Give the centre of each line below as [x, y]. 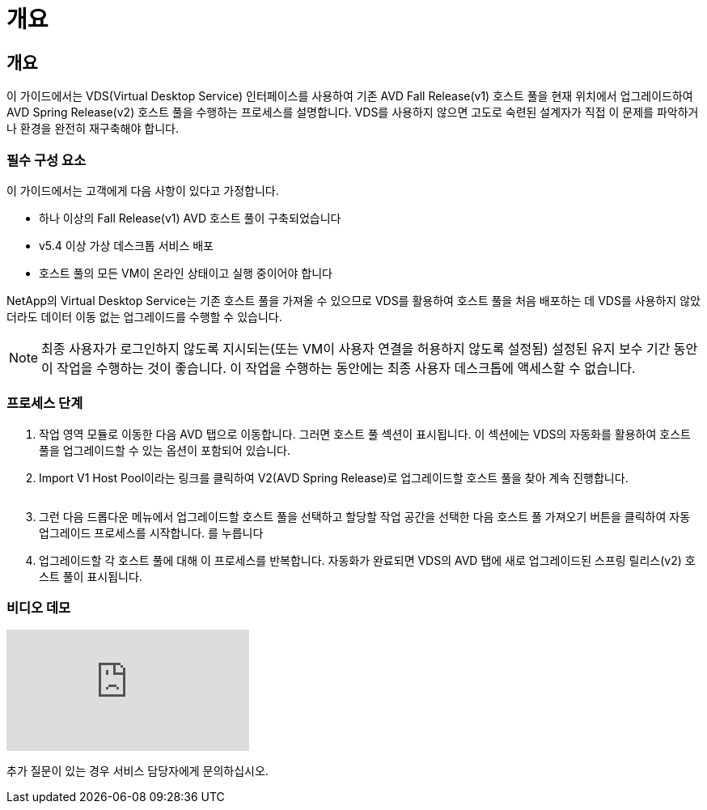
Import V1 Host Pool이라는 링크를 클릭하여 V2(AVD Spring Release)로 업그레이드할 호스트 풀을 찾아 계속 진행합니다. [334, 477]
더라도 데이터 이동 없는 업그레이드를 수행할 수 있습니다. [144, 316]
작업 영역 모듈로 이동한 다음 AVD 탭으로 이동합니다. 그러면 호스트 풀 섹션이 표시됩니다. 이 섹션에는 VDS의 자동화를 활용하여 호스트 [365, 434]
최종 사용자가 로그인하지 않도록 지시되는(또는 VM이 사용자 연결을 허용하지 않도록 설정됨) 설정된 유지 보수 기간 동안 [370, 348]
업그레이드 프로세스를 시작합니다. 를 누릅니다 [151, 532]
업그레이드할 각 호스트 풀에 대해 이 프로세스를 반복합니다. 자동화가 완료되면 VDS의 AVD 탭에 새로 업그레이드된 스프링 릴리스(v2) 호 [367, 560]
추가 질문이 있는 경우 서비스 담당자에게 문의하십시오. [138, 771]
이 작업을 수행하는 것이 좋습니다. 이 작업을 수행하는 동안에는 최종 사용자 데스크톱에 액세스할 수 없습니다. [339, 368]
